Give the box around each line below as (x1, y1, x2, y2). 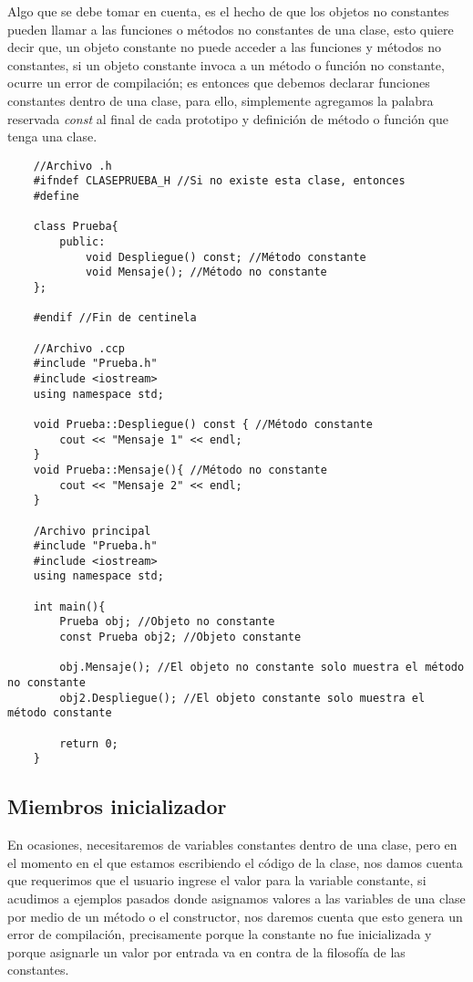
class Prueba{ (33, 220, 118, 234)
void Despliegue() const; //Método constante (85, 250, 366, 264)
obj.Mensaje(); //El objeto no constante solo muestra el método (59, 661, 465, 674)
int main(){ (33, 600, 106, 613)
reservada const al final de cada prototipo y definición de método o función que (7, 109, 449, 128)
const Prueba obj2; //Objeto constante (59, 631, 302, 644)
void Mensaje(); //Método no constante (85, 266, 327, 279)
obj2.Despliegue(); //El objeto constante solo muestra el (59, 691, 426, 705)
